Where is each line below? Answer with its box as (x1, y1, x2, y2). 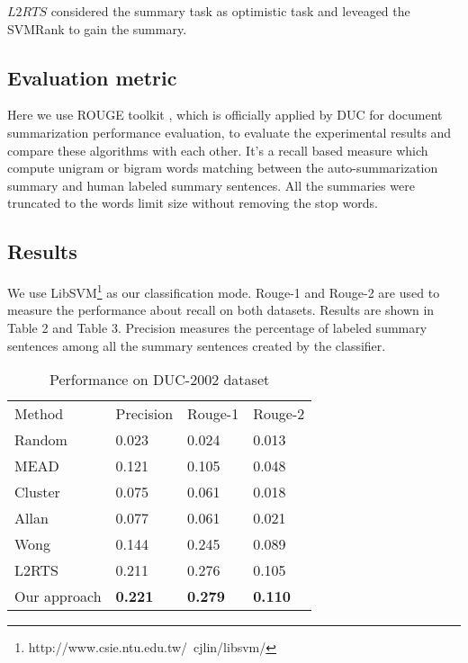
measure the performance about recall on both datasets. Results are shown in (7, 300, 435, 319)
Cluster (14, 481, 60, 503)
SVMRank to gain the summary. (7, 19, 187, 38)
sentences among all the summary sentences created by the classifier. (7, 336, 386, 354)
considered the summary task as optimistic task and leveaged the (50, 2, 410, 20)
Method (14, 403, 64, 425)
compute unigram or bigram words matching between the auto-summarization (7, 158, 438, 177)
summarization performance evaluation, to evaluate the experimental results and (7, 122, 452, 141)
